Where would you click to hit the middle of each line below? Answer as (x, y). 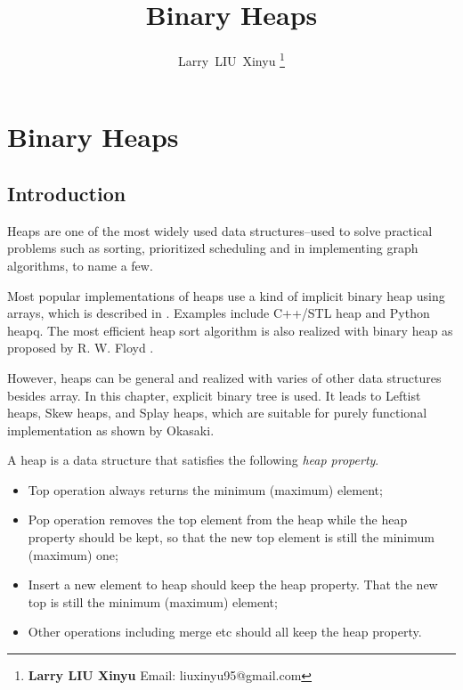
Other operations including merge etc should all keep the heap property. (225, 632)
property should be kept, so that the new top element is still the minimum (231, 537)
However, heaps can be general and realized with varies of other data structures (224, 377)
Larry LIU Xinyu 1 (231, 59)
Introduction (67, 193)
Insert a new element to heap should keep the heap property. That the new (233, 584)
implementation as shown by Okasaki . (111, 430)
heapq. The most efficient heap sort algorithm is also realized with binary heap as (230, 330)
